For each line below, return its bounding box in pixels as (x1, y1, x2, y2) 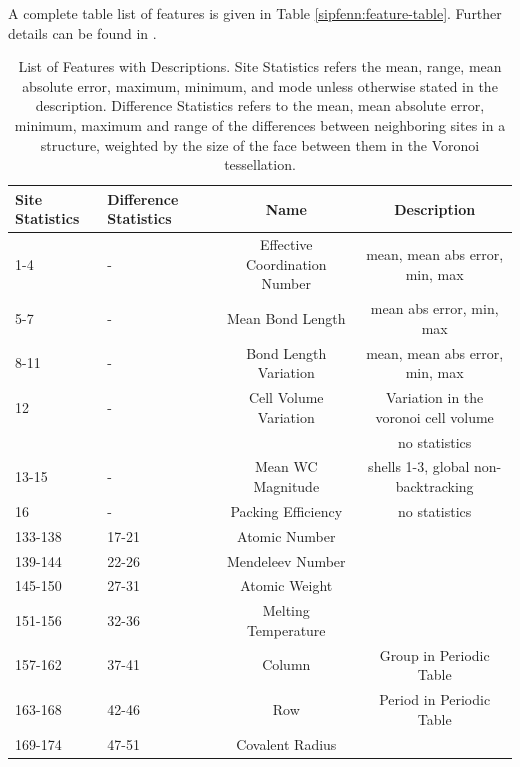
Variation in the (386, 387, 484, 408)
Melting (262, 600, 310, 621)
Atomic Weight (240, 575, 333, 596)
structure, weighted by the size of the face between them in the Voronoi (40, 134, 480, 155)
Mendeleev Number (226, 550, 346, 571)
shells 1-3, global (368, 456, 470, 477)
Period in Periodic (379, 689, 491, 710)
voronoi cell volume (375, 406, 494, 427)
